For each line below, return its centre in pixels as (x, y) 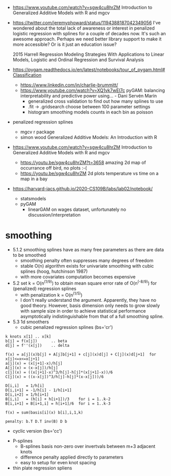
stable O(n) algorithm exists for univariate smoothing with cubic (87, 266)
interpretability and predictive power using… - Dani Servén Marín (89, 96)
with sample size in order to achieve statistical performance (83, 311)
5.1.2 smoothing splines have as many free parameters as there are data (88, 249)
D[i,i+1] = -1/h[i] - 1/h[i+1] (39, 390)
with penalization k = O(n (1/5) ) (51, 294)
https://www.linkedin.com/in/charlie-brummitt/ (69, 85)
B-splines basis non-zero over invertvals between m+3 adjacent (88, 446)
